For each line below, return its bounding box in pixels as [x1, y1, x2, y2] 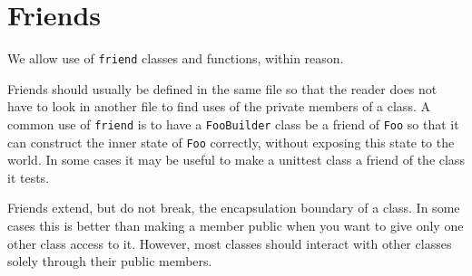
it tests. [7, 167, 50, 186]
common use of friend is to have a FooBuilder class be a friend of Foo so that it [7, 114, 459, 133]
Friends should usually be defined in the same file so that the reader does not [7, 79, 438, 98]
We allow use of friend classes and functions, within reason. [7, 49, 344, 68]
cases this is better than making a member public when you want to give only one [7, 216, 464, 235]
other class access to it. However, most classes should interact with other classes [7, 233, 452, 252]
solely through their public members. [7, 252, 212, 271]
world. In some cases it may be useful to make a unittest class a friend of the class [7, 150, 465, 169]
